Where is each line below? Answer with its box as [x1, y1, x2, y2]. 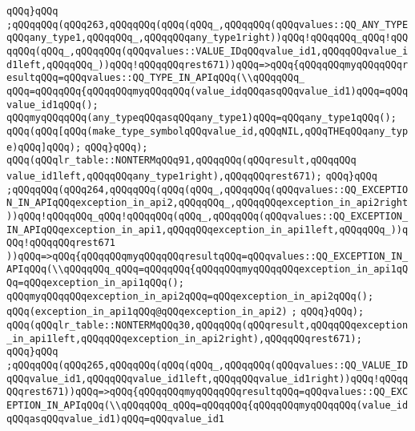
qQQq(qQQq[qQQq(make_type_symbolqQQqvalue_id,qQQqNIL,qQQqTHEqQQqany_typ [6, 125, 409, 137]
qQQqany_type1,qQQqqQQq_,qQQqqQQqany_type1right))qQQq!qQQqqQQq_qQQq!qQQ [6, 32, 409, 44]
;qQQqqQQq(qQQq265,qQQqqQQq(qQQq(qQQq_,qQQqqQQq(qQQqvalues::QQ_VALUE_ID [6, 360, 409, 372]
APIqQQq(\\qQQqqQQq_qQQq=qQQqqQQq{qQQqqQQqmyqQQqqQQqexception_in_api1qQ [6, 264, 409, 276]
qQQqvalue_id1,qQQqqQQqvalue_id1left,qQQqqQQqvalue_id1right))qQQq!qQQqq [6, 373, 409, 385]
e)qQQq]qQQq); [6, 141, 82, 153]
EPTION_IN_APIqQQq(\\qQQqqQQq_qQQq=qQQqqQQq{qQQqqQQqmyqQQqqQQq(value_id [6, 400, 409, 412]
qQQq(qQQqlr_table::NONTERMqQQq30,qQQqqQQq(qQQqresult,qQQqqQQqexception [6, 320, 409, 332]
